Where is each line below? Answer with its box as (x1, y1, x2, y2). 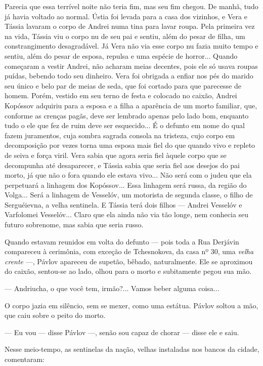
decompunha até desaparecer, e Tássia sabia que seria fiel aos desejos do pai (5, 159, 240, 170)
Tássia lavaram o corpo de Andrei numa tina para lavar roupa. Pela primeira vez (5, 21, 255, 31)
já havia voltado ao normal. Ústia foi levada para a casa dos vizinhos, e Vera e (5, 11, 247, 21)
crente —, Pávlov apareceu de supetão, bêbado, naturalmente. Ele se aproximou (5, 256, 253, 266)
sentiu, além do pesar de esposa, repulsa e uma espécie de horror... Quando (5, 50, 238, 61)
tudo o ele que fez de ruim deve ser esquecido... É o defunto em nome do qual (5, 120, 245, 131)
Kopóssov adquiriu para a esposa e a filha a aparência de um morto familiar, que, (5, 100, 257, 110)
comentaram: (5, 354, 45, 364)
